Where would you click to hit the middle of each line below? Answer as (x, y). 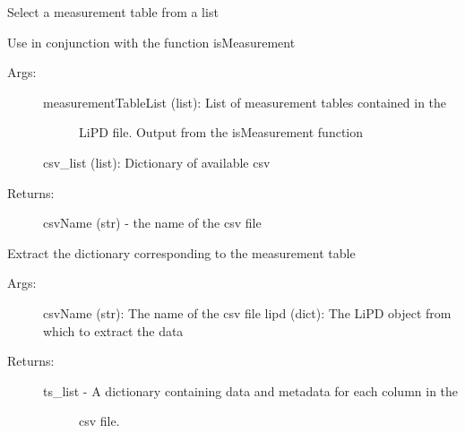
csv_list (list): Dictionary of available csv (157, 162)
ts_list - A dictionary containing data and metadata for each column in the (251, 390)
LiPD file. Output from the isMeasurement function (221, 132)
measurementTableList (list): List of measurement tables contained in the (245, 102)
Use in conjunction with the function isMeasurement (151, 42)
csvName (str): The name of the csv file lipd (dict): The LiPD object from (247, 312)
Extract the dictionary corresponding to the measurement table (181, 252)
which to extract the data (113, 330)
